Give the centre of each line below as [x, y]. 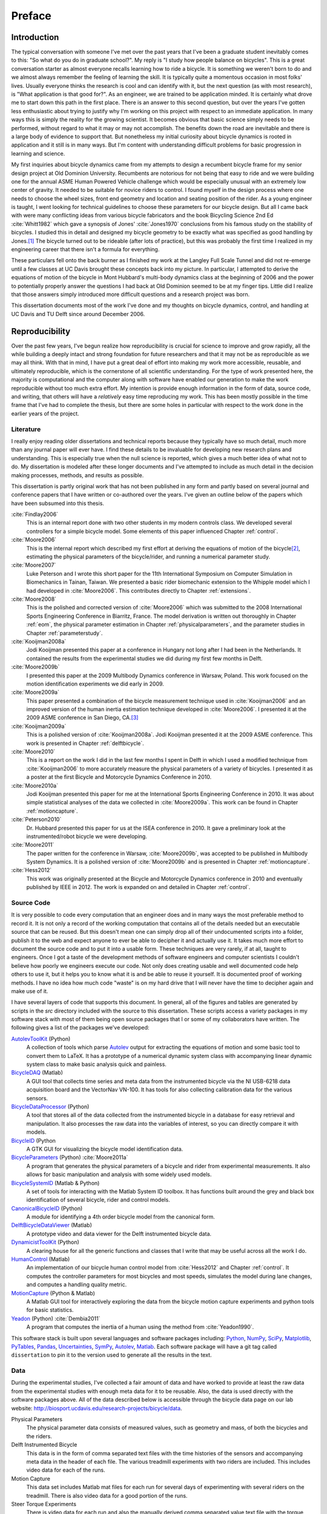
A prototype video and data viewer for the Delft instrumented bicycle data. [119, 1234]
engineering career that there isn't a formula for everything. [85, 250]
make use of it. [30, 991]
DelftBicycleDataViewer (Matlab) [51, 1225]
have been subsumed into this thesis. [58, 503]
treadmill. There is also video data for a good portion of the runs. [107, 1495]
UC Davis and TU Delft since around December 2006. [78, 314]
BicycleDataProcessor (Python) [50, 1106]
